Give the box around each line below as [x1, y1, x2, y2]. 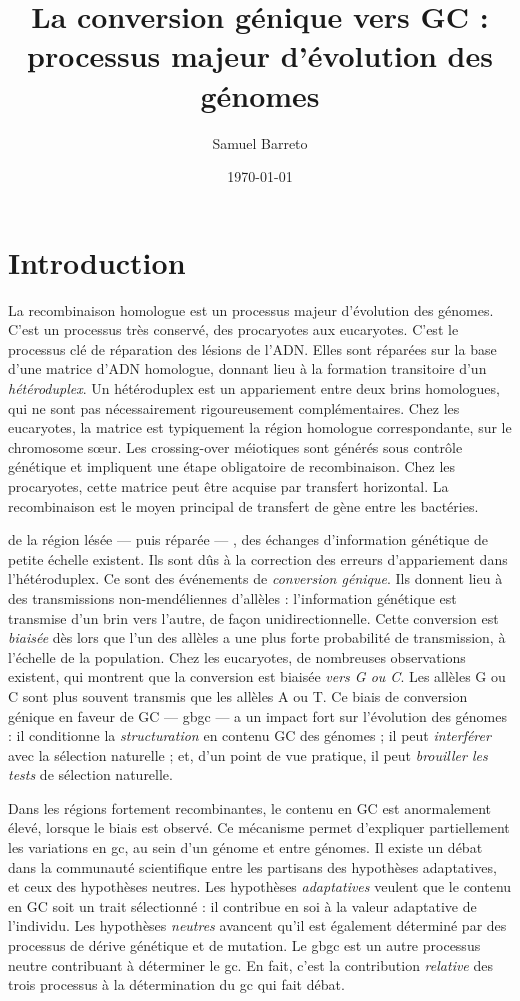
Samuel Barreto [212, 132, 308, 153]
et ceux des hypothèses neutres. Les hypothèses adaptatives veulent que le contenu [8, 876, 512, 897]
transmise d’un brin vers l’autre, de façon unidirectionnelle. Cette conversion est [8, 607, 499, 628]
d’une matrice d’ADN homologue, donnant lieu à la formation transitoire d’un [8, 358, 487, 379]
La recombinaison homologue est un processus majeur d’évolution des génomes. [8, 299, 494, 320]
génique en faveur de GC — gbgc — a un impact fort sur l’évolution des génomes [8, 705, 507, 726]
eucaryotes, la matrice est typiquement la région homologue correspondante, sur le [8, 417, 512, 438]
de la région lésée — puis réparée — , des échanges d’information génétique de [8, 529, 488, 550]
